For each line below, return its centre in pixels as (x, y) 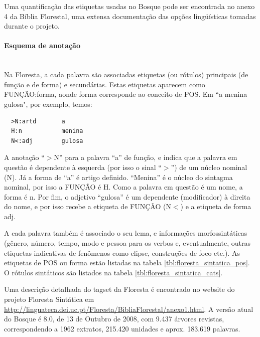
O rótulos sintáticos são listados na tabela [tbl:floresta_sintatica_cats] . (113, 272)
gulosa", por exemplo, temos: (48, 104)
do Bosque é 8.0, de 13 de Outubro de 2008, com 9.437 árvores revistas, (114, 319)
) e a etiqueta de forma (216, 206)
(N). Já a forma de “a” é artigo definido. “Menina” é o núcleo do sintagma (118, 177)
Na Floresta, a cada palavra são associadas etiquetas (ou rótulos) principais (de (126, 74)
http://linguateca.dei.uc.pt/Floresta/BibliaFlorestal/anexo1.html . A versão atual (129, 309)
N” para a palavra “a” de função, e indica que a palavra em (146, 157)
